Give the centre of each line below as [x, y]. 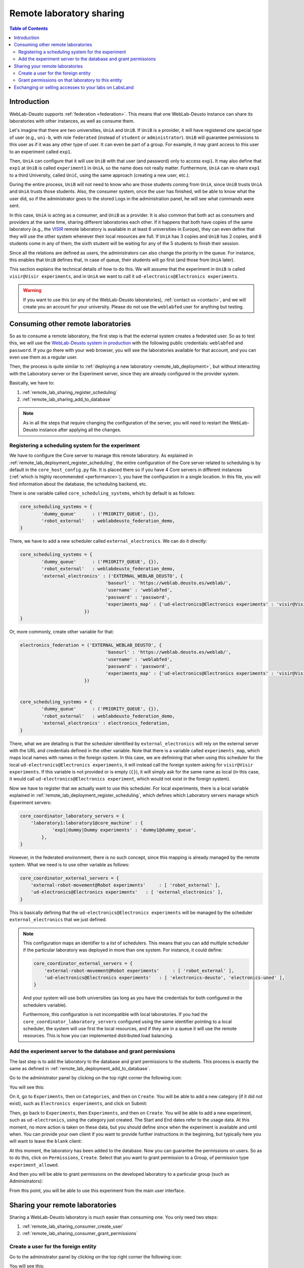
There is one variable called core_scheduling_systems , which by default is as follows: [102, 493]
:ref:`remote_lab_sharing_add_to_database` [67, 399]
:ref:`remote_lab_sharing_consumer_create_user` [73, 1226]
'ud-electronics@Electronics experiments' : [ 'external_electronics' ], [127, 892]
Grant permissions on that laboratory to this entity [70, 80]
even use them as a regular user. [44, 357]
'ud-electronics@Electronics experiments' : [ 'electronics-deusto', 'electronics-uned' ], [164, 978]
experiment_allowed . [34, 1165]
